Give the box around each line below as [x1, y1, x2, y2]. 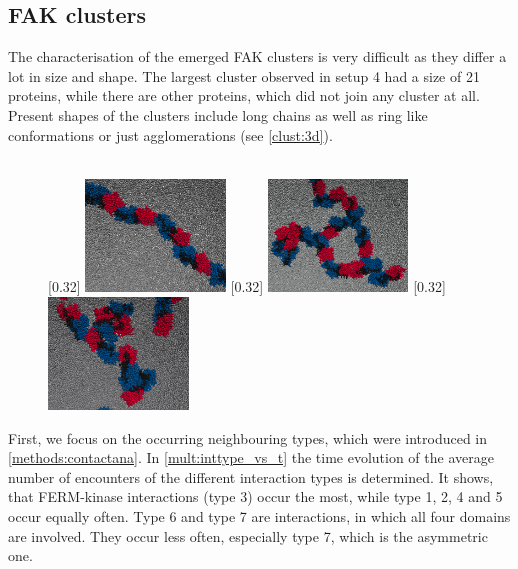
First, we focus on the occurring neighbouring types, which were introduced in [8, 427, 488, 448]
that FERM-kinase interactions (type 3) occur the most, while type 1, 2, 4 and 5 [8, 486, 503, 507]
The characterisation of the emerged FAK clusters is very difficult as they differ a [8, 46, 507, 67]
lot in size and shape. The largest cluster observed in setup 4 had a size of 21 [8, 65, 480, 86]
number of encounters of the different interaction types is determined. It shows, [8, 466, 494, 487]
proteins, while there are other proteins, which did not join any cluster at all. [8, 85, 480, 106]
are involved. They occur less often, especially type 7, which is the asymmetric [8, 525, 488, 546]
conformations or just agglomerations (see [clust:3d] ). [8, 124, 333, 145]
